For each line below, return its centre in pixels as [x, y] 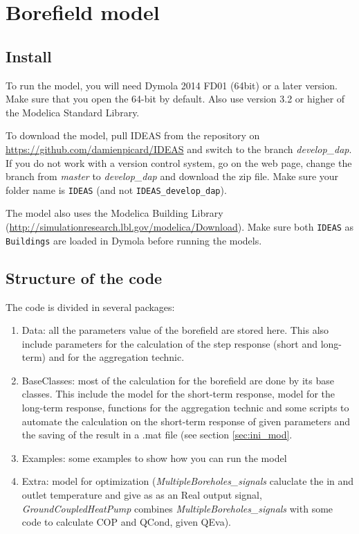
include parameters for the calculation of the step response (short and [169, 343]
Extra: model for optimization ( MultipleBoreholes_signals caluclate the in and [188, 481]
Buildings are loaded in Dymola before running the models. [134, 240]
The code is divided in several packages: [90, 306]
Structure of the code [84, 277]
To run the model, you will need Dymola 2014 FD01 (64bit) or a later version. [172, 85]
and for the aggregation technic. [117, 357]
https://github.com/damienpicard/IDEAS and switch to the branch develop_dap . [179, 149]
